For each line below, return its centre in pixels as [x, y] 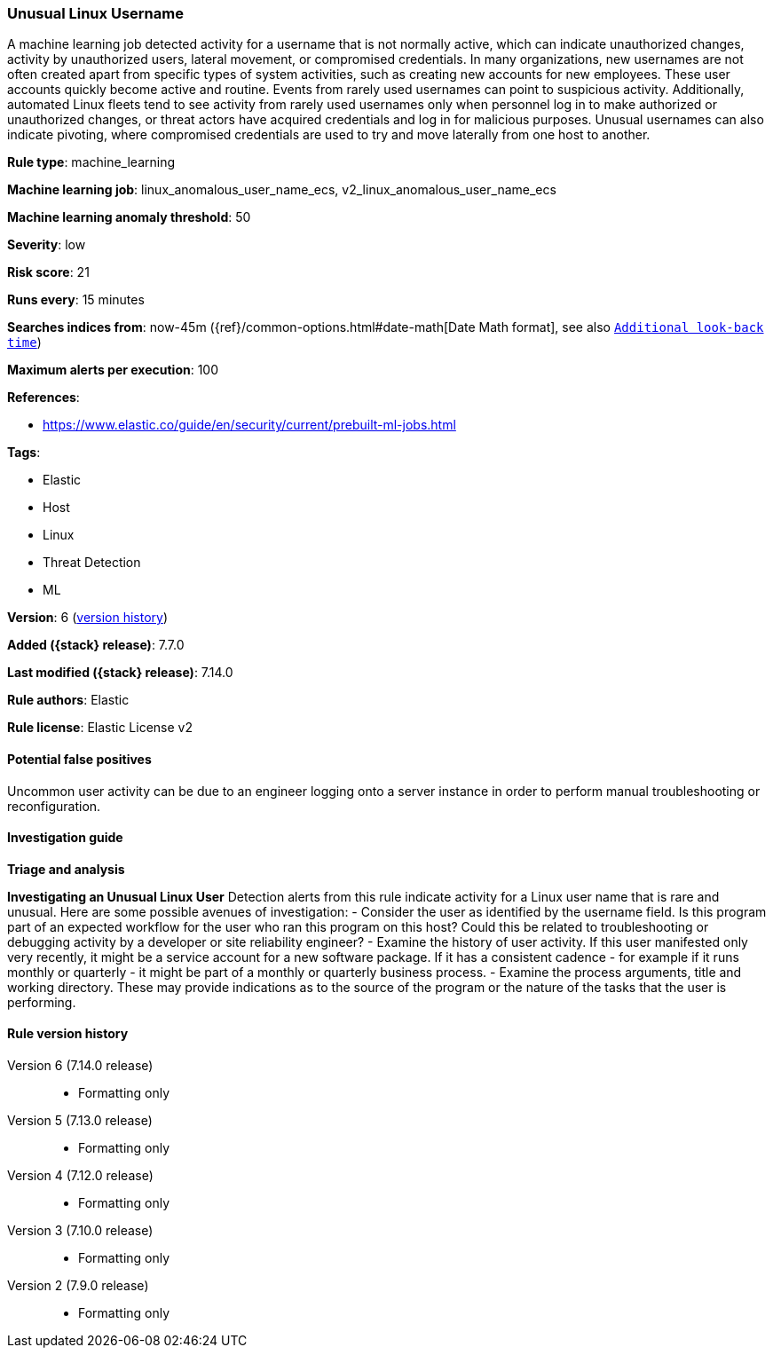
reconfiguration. [54, 806]
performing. [42, 1002]
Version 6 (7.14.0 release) [80, 1066]
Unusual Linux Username [95, 13]
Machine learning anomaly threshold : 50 [129, 217]
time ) [24, 343]
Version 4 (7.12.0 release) [80, 1176]
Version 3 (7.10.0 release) [80, 1231]
